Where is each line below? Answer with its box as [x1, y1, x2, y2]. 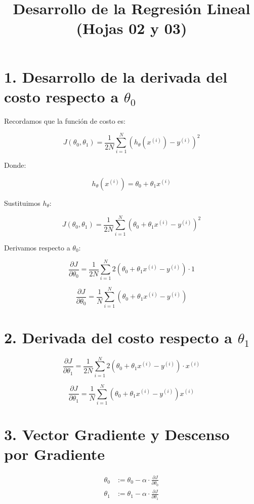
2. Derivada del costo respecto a [4, 327, 232, 347]
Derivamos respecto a [4, 242, 70, 253]
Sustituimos [4, 198, 40, 208]
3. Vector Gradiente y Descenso [4, 424, 230, 445]
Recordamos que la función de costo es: [4, 115, 125, 126]
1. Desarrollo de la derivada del [4, 66, 228, 87]
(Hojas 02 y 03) [76, 18, 187, 39]
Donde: [4, 160, 26, 170]
